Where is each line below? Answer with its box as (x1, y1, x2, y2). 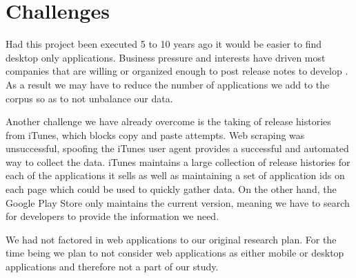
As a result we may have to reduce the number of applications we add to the (6, 77, 330, 91)
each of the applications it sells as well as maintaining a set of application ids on (6, 168, 345, 183)
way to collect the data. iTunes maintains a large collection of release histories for (6, 154, 350, 169)
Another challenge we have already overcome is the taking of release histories (6, 114, 331, 129)
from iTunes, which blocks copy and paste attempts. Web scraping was (6, 127, 305, 142)
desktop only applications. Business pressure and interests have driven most (6, 50, 326, 64)
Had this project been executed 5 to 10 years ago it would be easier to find (6, 37, 322, 51)
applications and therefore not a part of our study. (6, 259, 219, 274)
